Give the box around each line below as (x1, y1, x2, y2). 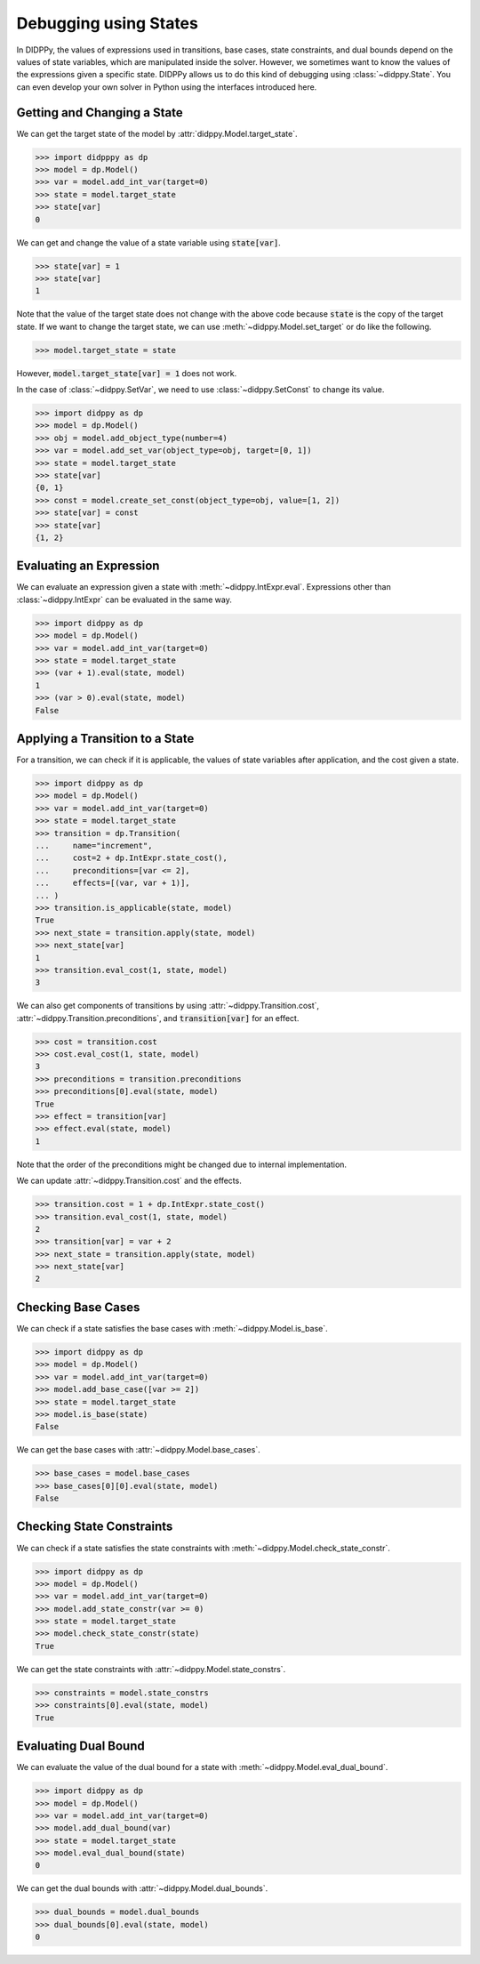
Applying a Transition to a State (16, 730, 195, 746)
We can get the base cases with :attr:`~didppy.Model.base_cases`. (16, 1445, 261, 1455)
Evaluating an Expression (16, 559, 160, 574)
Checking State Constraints (16, 1519, 173, 1534)
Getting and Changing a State (16, 105, 183, 120)
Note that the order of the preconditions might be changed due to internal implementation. (16, 1159, 347, 1170)
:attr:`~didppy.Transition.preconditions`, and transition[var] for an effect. (16, 1012, 300, 1023)
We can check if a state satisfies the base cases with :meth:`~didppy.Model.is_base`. (16, 1323, 328, 1333)
